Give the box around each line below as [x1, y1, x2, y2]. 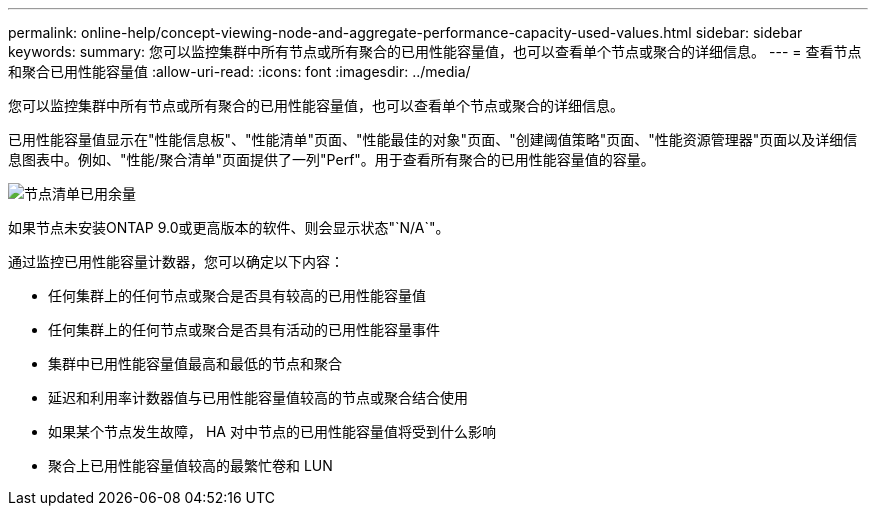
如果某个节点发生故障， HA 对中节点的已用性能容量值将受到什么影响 [48, 423, 496, 440]
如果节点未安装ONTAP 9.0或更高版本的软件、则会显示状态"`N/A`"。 [8, 219, 450, 236]
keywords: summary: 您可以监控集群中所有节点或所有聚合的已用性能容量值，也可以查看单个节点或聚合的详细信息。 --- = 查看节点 [8, 43, 862, 60]
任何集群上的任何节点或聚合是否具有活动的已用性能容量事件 [48, 321, 440, 338]
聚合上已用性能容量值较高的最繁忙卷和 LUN [48, 457, 333, 474]
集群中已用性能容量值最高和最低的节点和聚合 [48, 355, 342, 372]
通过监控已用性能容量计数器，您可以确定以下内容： [8, 253, 344, 270]
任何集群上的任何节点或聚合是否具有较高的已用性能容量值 [48, 287, 426, 304]
